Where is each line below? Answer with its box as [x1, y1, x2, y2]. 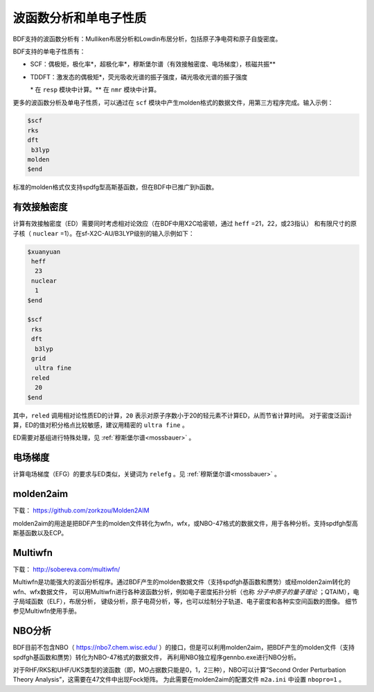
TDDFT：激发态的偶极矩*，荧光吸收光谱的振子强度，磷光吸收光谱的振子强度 [30, 73, 248, 81]
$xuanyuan [27, 248, 61, 256]
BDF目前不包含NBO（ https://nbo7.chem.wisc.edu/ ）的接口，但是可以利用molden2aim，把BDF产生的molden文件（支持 [12, 643, 355, 652]
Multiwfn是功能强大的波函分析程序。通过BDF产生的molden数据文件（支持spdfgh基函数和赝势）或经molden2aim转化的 [12, 578, 351, 586]
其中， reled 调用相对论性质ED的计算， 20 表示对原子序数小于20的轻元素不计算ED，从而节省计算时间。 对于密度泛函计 [12, 411, 353, 419]
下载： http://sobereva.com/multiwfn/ [12, 565, 121, 573]
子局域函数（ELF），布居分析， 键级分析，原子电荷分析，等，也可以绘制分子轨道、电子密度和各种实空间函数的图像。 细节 [12, 597, 358, 605]
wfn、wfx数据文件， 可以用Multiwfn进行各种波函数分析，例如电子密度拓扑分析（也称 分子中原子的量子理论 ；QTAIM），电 [12, 587, 359, 596]
